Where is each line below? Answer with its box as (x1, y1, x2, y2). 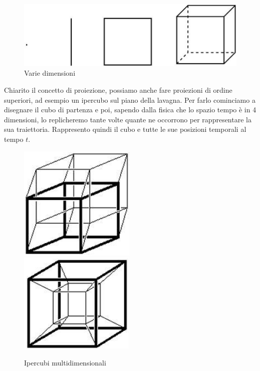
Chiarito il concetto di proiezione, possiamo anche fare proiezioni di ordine (4, 85, 232, 95)
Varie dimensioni (24, 68, 76, 78)
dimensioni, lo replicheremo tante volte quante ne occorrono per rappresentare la (4, 114, 251, 124)
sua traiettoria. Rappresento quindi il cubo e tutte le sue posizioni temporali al (4, 124, 246, 134)
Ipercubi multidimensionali (24, 357, 106, 367)
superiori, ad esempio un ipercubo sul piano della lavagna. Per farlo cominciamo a (4, 94, 255, 105)
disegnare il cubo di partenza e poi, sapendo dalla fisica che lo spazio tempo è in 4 (4, 104, 256, 115)
